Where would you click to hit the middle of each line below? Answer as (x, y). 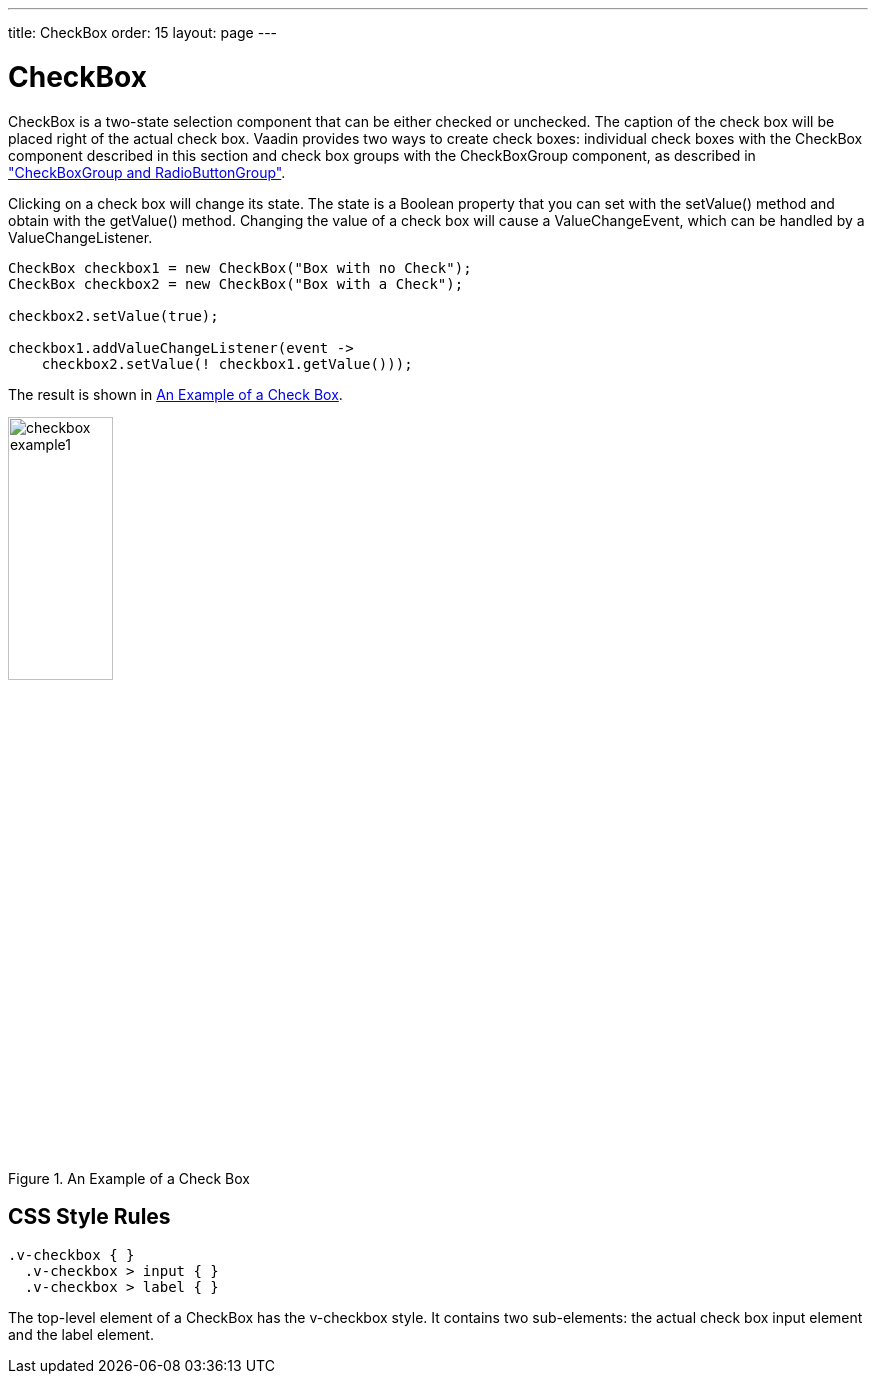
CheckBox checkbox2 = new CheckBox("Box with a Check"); (236, 283)
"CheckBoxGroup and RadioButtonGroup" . (147, 172)
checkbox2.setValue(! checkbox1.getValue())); (227, 363)
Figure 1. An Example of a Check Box (129, 1178)
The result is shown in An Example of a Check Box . (175, 394)
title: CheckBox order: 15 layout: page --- (143, 32)
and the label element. (81, 1334)
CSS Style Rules (89, 1217)
